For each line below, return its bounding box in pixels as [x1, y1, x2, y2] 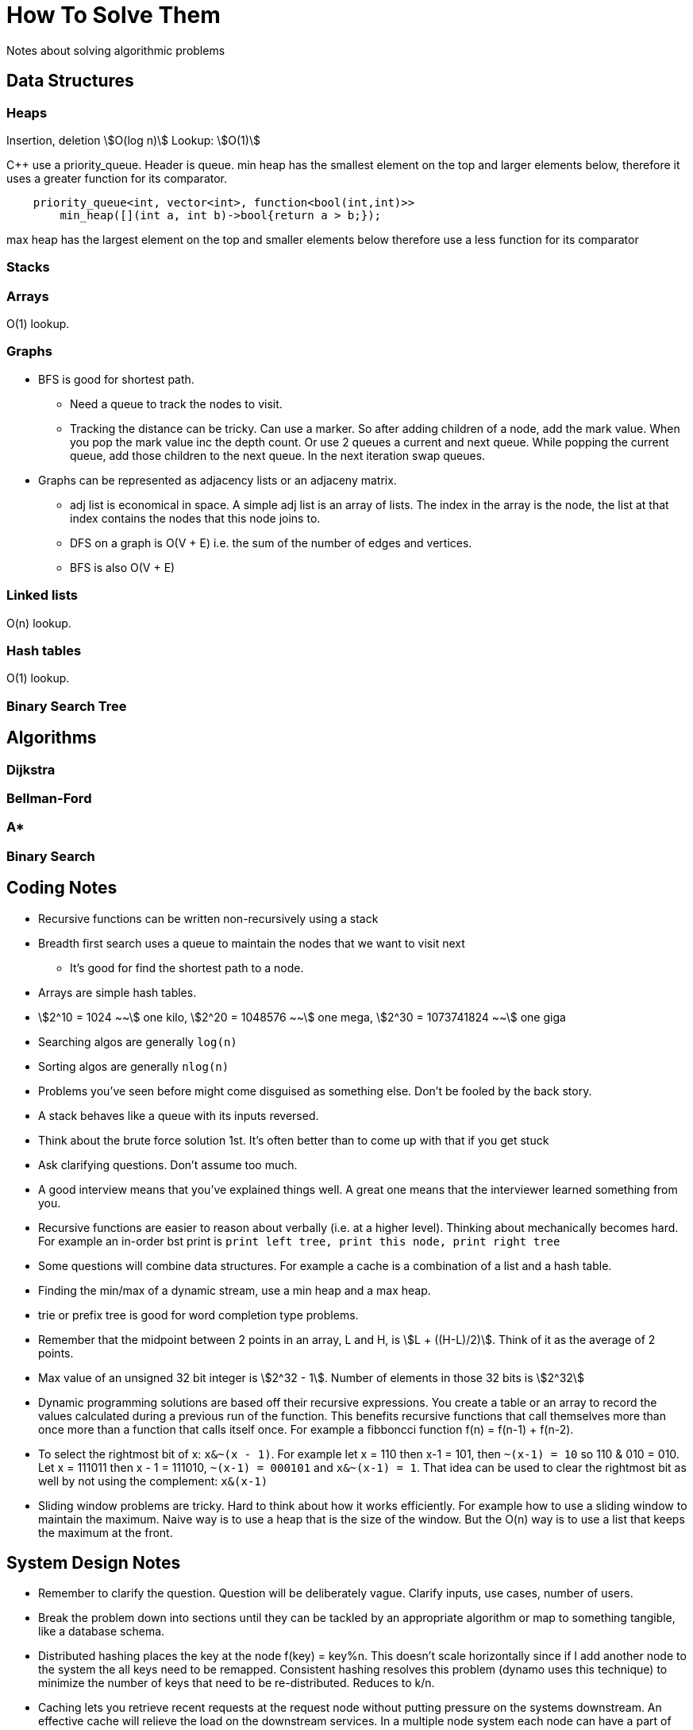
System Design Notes [6, 1552, 181, 1573]
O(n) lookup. [6, 616, 71, 630]
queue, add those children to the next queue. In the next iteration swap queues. [70, 448, 486, 462]
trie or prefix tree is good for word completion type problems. [38, 1307, 359, 1322]
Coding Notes [6, 878, 117, 898]
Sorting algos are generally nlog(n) [38, 1059, 229, 1073]
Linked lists [6, 587, 78, 604]
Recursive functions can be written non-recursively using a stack [38, 911, 379, 925]
